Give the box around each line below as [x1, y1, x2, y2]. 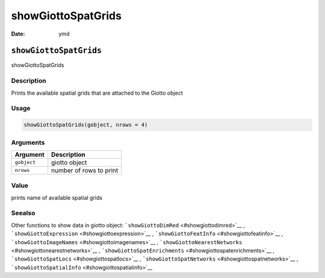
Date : [11, 30, 25, 37]
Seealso [11, 209, 36, 217]
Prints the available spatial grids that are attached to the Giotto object [11, 89, 183, 96]
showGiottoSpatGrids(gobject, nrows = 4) [23, 121, 148, 128]
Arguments [11, 138, 45, 147]
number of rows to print [51, 166, 119, 174]
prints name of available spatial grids [11, 194, 102, 201]
